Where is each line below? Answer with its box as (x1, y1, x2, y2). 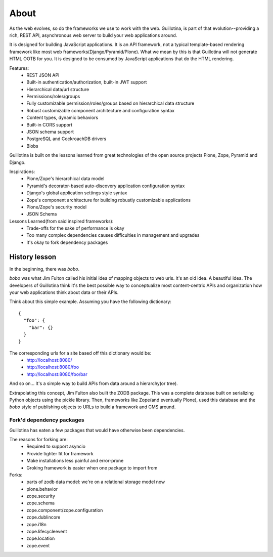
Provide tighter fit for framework (26, 450, 94, 456)
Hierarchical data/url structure (26, 86, 89, 92)
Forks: (9, 472, 23, 478)
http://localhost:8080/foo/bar (26, 371, 88, 377)
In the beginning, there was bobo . (9, 266, 80, 272)
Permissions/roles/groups (26, 94, 80, 100)
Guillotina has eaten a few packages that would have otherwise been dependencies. (9, 427, 185, 433)
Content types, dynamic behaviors (26, 114, 99, 121)
